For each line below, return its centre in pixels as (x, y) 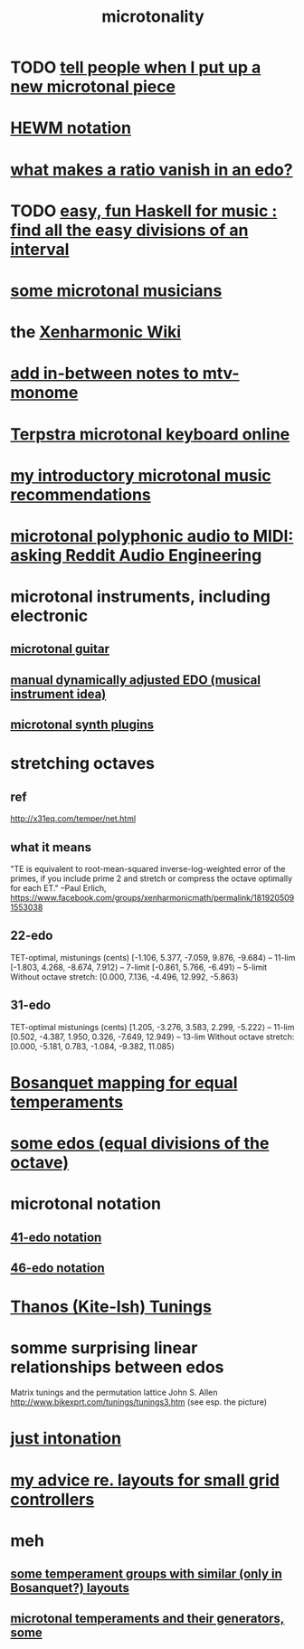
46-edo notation (57, 1268)
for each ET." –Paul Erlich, (58, 888)
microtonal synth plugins (82, 725)
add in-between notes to (105, 374)
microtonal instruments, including (140, 597)
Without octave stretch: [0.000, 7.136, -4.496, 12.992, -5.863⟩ (124, 976)
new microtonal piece (93, 87)
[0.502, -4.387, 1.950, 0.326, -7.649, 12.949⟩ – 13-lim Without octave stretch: (152, 1037)
